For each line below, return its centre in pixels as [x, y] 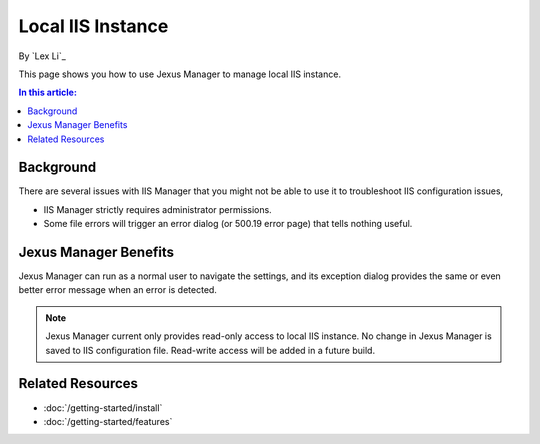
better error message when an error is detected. [117, 290]
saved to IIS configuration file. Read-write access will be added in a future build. [210, 350]
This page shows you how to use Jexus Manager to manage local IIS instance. [180, 74]
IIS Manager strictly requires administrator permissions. [157, 209]
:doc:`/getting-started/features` [108, 421]
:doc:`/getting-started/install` [103, 407]
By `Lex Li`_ [42, 56]
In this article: [47, 92]
